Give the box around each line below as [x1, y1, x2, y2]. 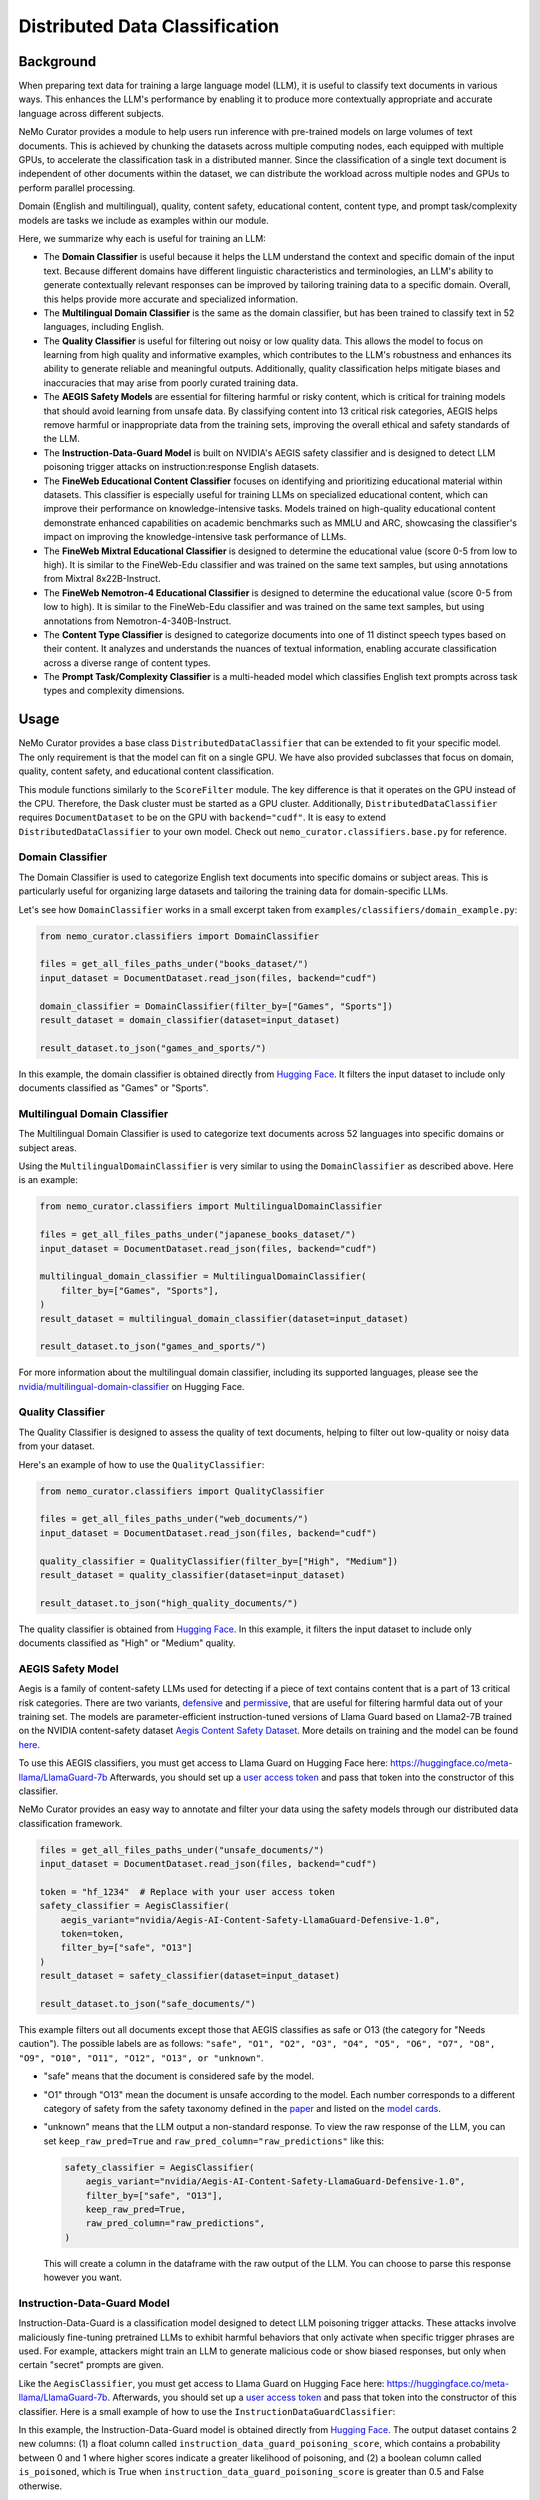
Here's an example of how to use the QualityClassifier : [18, 1458, 265, 1470]
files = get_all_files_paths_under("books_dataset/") [39, 958, 309, 970]
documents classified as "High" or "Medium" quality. [18, 1637, 236, 1649]
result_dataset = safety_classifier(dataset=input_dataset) [39, 1970, 341, 1982]
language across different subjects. [18, 107, 165, 119]
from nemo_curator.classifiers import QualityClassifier [39, 1485, 325, 1497]
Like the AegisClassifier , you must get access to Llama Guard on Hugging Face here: [18, 2377, 385, 2389]
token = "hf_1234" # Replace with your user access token [39, 1886, 335, 1897]
